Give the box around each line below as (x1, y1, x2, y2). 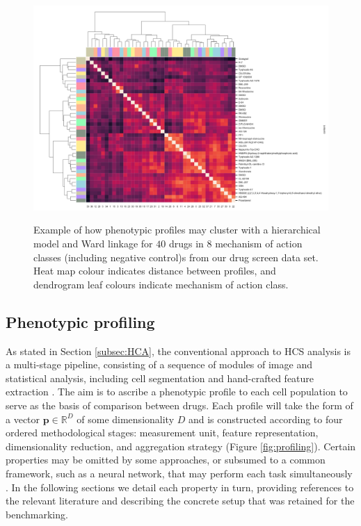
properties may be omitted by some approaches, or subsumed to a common (6, 452, 326, 467)
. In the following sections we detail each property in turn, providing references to (6, 479, 354, 494)
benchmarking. (6, 507, 68, 521)
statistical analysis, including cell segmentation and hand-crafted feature (6, 370, 314, 385)
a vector (6, 411, 40, 426)
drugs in (168, 236, 204, 250)
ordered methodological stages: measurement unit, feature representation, (6, 425, 319, 440)
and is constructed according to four (188, 411, 343, 426)
